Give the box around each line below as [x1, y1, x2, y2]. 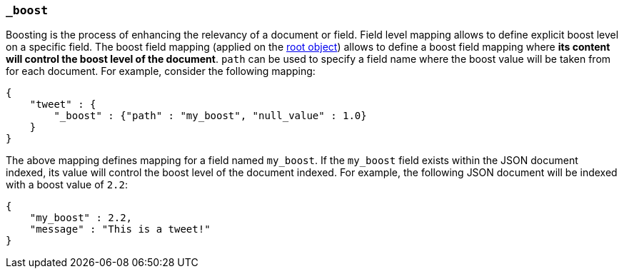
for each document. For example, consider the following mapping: [6, 65, 316, 78]
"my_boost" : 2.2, [29, 212, 133, 224]
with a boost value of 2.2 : [6, 178, 128, 191]
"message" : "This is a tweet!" [29, 223, 211, 235]
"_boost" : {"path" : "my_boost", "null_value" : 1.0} [54, 110, 367, 122]
